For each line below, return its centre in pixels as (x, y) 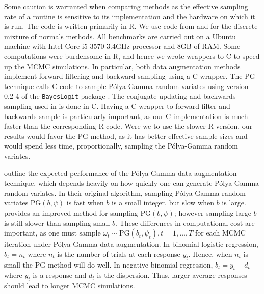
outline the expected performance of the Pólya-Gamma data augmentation (121, 173)
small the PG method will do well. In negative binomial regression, (109, 264)
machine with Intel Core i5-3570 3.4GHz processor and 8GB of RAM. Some (122, 46)
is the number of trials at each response (119, 254)
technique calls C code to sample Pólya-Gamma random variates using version (126, 86)
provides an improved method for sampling (71, 212)
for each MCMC (220, 233)
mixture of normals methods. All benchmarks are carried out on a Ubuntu (120, 36)
